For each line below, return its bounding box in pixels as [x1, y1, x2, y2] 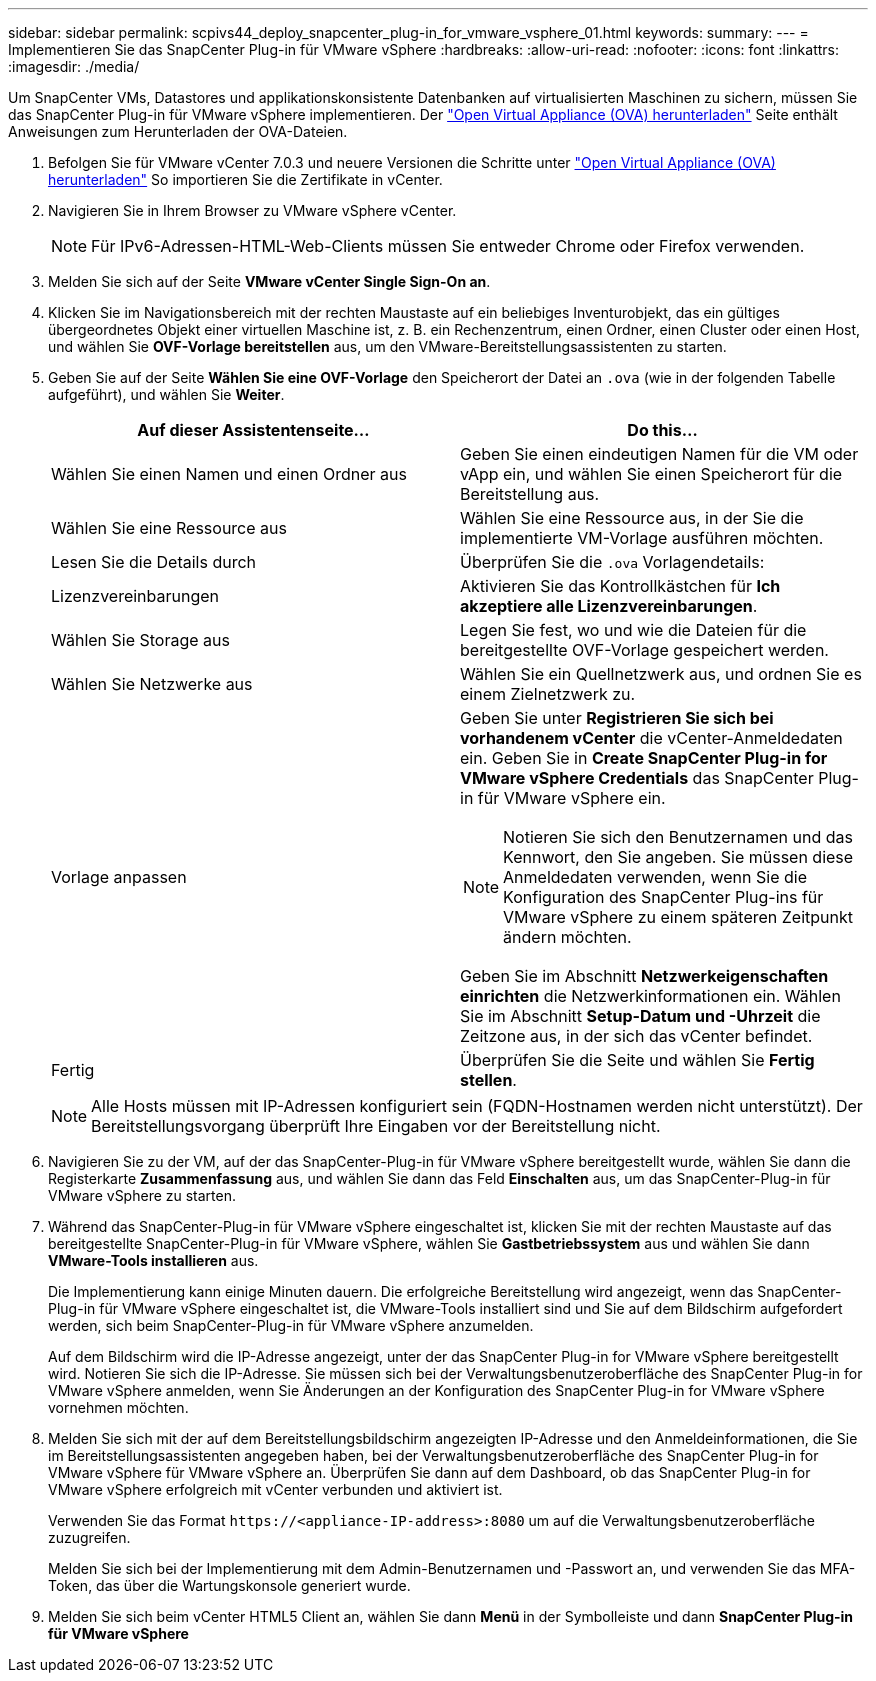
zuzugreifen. [48, 1529, 131, 1546]
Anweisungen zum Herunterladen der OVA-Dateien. [8, 123, 348, 140]
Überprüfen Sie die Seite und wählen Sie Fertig [460, 1050, 815, 1070]
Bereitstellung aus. [460, 484, 600, 504]
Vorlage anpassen [51, 867, 187, 887]
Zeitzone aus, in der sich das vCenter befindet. [460, 1026, 813, 1046]
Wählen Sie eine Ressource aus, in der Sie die [460, 508, 804, 528]
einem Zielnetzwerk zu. [460, 684, 636, 704]
